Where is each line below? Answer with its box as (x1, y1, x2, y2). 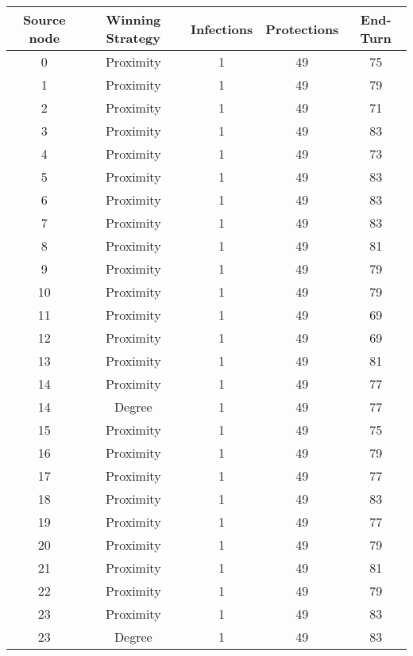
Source (22, 10, 66, 29)
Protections (265, 19, 339, 38)
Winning (106, 10, 161, 29)
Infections (190, 19, 253, 38)
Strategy (106, 29, 160, 47)
